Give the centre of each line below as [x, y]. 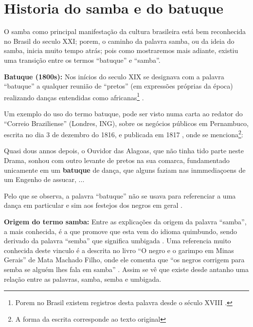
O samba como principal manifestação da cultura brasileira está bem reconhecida [125, 31]
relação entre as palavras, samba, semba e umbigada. [83, 279]
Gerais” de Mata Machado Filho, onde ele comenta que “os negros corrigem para [124, 260]
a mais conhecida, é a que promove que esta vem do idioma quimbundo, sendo [120, 231]
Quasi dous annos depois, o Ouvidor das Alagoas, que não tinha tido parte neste [124, 151]
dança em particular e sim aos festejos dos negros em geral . [93, 205]
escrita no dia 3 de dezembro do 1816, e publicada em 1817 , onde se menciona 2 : [124, 134]
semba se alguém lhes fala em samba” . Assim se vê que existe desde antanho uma [126, 269]
